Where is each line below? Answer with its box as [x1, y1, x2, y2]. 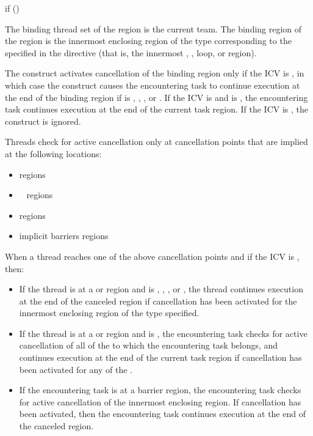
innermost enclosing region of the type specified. [19, 306, 200, 319]
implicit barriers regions [19, 229, 109, 242]
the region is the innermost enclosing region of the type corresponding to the [5, 34, 292, 47]
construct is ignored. [5, 114, 81, 127]
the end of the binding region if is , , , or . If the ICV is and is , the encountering [5, 91, 308, 103]
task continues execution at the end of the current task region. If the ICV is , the [5, 103, 308, 116]
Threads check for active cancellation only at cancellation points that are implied [5, 135, 308, 148]
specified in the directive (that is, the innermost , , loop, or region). [5, 46, 257, 59]
